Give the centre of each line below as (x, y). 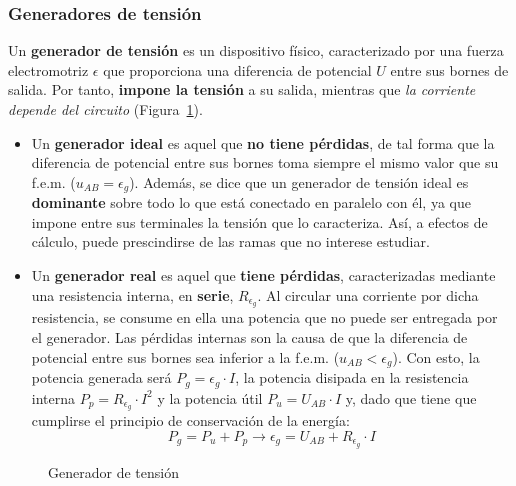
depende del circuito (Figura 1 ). (105, 109)
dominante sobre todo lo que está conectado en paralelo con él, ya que (251, 202)
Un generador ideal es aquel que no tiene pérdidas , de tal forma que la (263, 142)
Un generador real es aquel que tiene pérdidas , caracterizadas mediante (263, 275)
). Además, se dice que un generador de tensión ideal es (299, 181)
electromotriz (48, 69)
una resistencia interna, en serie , (132, 294)
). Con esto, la (436, 356)
